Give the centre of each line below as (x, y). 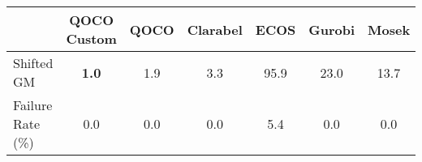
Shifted (33, 63)
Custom (91, 38)
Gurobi (332, 29)
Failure (33, 105)
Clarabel (215, 29)
